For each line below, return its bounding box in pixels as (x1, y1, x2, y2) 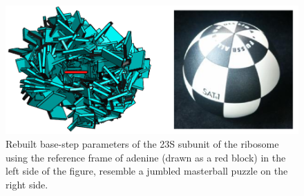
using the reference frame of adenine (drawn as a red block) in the (6, 150, 286, 164)
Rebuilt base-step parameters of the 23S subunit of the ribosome (6, 137, 279, 151)
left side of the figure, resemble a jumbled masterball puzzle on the (6, 164, 288, 178)
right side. (6, 177, 48, 191)
